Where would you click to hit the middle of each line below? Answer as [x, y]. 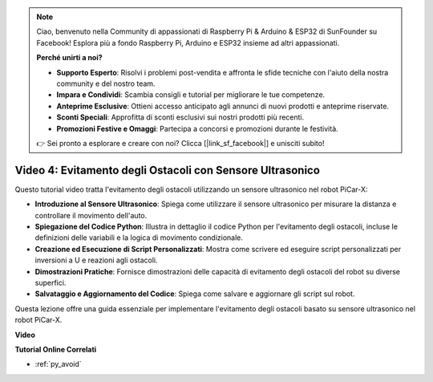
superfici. [51, 282]
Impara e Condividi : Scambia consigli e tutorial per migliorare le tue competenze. [191, 95]
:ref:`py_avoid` [58, 364]
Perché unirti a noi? [70, 58]
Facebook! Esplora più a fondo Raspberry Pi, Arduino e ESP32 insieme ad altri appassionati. [188, 43]
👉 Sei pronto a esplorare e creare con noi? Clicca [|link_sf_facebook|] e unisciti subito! [180, 143]
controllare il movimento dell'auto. [91, 215]
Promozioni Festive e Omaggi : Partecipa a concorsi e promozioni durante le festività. [197, 128]
